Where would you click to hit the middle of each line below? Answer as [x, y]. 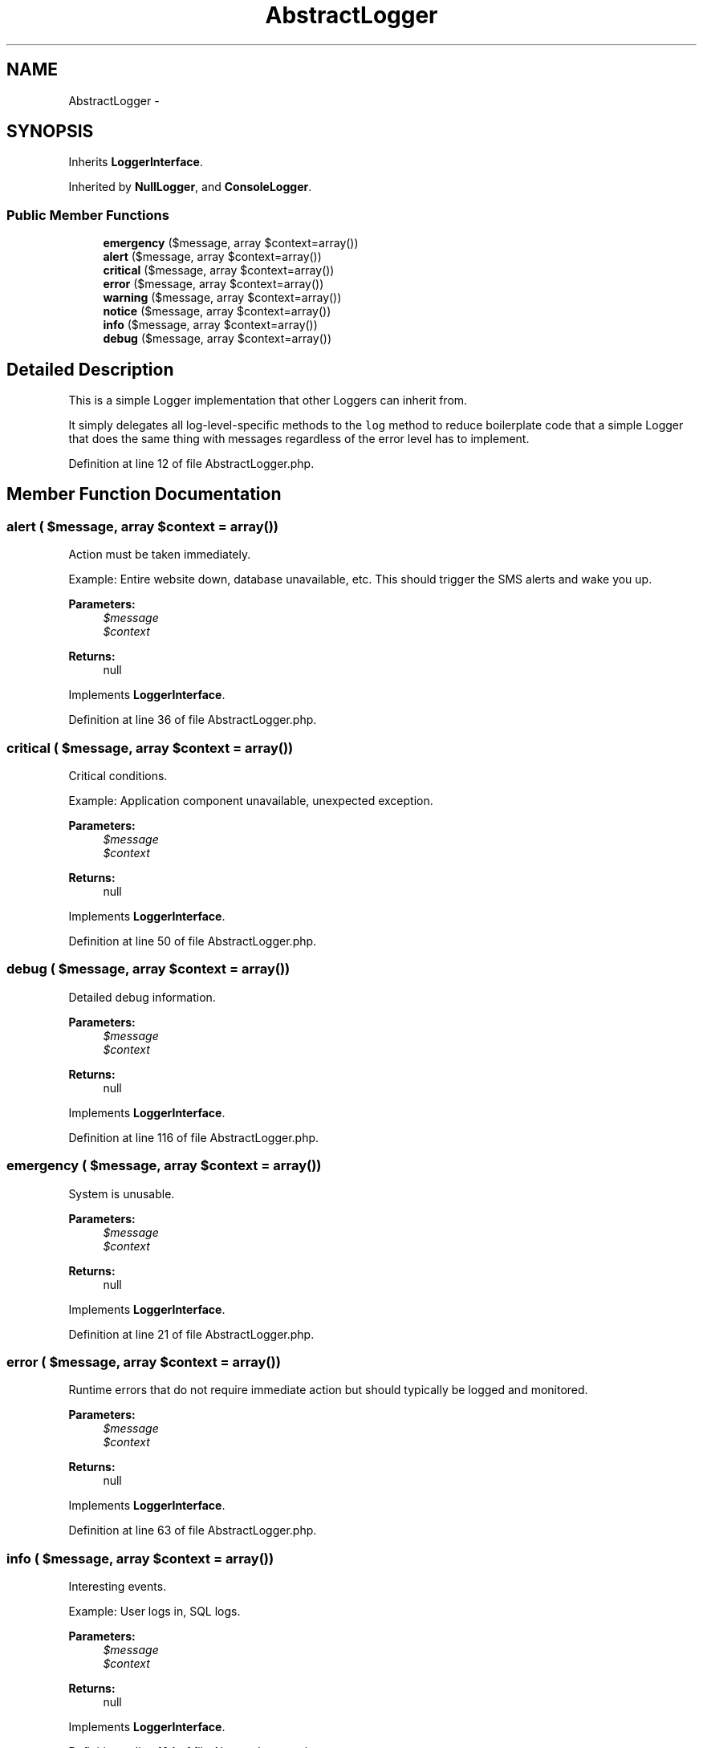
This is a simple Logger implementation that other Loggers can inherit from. [268, 400]
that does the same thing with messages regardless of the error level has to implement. [299, 439]
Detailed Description [90, 369]
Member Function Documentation [144, 494]
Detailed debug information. [142, 997]
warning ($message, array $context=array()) [222, 298]
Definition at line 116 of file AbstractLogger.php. [194, 1137]
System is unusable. [122, 1193]
